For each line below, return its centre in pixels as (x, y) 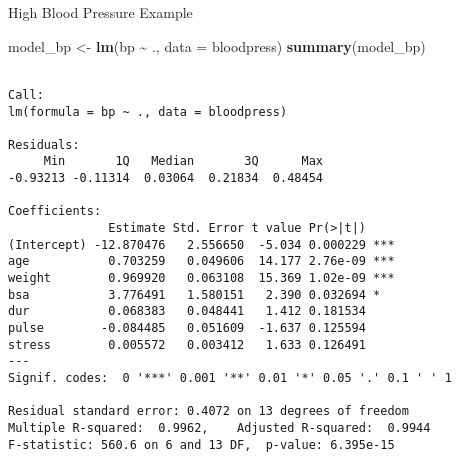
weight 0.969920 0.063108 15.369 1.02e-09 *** (201, 278)
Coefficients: (55, 211)
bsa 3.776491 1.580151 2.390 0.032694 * (194, 294)
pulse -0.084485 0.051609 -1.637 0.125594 (187, 328)
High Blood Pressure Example (100, 12)
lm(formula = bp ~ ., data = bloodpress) (148, 111)
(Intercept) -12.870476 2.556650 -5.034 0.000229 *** (201, 244)
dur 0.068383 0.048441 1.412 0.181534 (187, 311)
